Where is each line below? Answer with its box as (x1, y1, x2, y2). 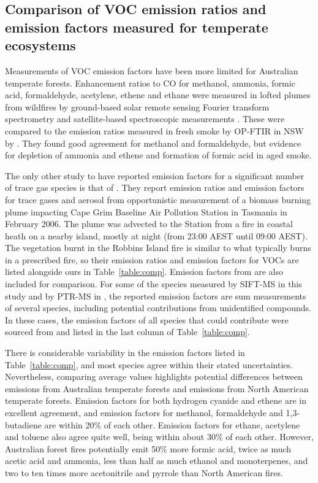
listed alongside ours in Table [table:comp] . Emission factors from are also (5, 265, 283, 278)
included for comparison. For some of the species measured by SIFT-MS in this (5, 277, 302, 290)
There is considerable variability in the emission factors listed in (5, 346, 245, 359)
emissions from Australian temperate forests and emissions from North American (5, 382, 309, 395)
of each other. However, (225, 430, 314, 443)
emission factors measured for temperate (5, 17, 268, 36)
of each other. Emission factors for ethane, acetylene (104, 418, 300, 431)
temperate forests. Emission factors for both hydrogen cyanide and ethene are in (5, 394, 306, 407)
